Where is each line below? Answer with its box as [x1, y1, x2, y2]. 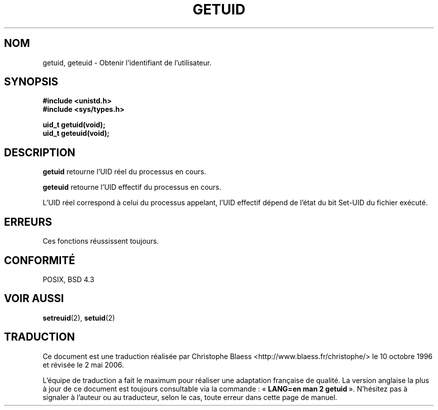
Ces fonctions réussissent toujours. [42, 237, 159, 246]
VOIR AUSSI [4, 292, 64, 305]
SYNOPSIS [4, 75, 58, 88]
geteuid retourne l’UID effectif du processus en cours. [42, 183, 221, 192]
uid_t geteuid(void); [42, 129, 109, 138]
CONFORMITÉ [4, 254, 75, 267]
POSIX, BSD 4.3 [42, 275, 94, 284]
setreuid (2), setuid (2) [42, 313, 115, 322]
